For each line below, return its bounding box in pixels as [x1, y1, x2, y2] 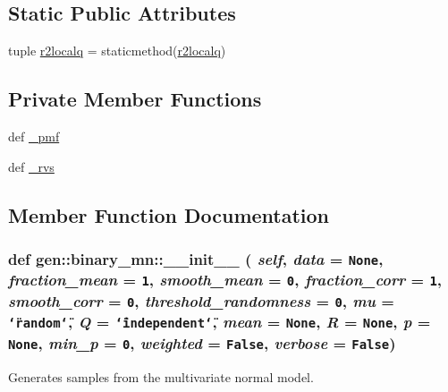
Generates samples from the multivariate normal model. [8, 367, 314, 386]
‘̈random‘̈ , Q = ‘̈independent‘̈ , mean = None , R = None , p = [8, 311, 431, 333]
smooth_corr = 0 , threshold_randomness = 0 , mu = [8, 289, 394, 311]
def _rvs [8, 157, 55, 175]
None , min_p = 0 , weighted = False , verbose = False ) [8, 331, 396, 354]
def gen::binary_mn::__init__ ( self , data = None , [8, 247, 384, 269]
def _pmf [8, 127, 60, 145]
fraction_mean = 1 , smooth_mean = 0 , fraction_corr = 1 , [8, 268, 443, 291]
